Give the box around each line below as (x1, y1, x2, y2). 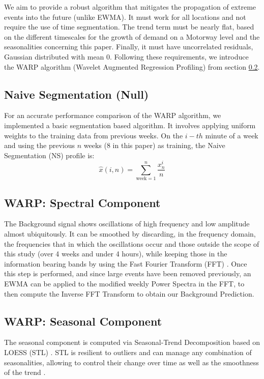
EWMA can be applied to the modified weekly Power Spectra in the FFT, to (4, 278, 245, 288)
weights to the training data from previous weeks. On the (4, 130, 183, 140)
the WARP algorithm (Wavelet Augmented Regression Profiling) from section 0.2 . (4, 61, 260, 72)
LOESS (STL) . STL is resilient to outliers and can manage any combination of (4, 346, 252, 357)
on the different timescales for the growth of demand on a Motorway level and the (4, 31, 260, 42)
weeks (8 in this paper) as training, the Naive (83, 140, 225, 151)
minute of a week (205, 130, 258, 140)
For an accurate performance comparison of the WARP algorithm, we (4, 110, 221, 121)
